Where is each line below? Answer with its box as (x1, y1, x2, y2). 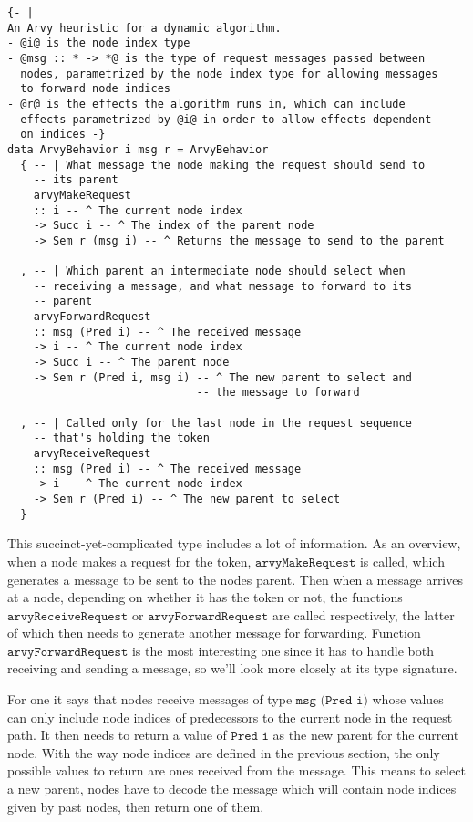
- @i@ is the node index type (7, 36, 190, 50)
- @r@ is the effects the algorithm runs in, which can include (7, 97, 406, 110)
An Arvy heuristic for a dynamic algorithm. (7, 21, 282, 35)
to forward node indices (20, 82, 170, 96)
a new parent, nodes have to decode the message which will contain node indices (7, 779, 457, 798)
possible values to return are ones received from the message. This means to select (7, 761, 466, 780)
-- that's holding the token (33, 432, 210, 445)
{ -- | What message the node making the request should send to (20, 158, 426, 172)
